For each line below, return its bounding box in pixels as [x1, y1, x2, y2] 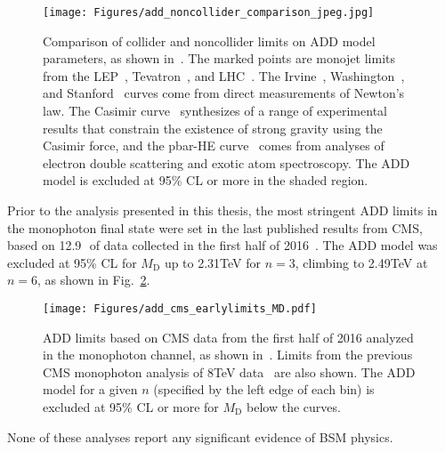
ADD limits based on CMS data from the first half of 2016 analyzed [43, 327, 414, 346]
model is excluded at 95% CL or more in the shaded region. [43, 171, 368, 190]
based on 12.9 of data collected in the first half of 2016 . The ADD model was [7, 236, 438, 254]
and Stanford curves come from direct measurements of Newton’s [43, 84, 405, 102]
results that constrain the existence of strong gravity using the [43, 118, 383, 137]
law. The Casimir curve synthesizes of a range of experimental [43, 101, 387, 120]
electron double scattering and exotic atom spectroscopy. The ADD [43, 153, 410, 172]
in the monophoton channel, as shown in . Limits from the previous [43, 345, 413, 364]
